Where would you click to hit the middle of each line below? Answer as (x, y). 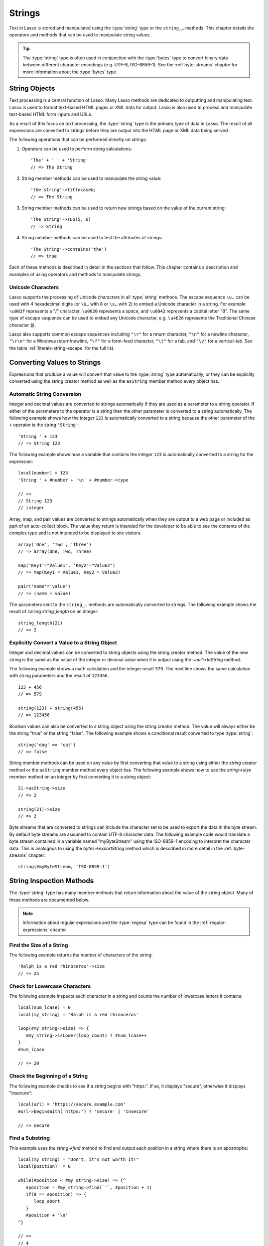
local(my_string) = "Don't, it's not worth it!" (78, 1160)
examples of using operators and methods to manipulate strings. (75, 274)
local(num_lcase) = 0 (44, 1008)
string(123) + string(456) (51, 708)
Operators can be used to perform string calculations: (77, 149)
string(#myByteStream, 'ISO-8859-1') (64, 867)
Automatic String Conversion (45, 394)
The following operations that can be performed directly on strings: (78, 140)
